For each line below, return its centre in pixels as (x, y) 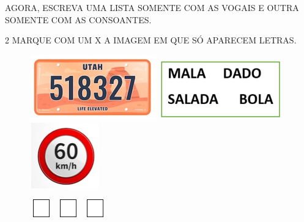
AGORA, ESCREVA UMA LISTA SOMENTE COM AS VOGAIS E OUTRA (152, 7)
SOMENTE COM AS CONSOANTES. (78, 19)
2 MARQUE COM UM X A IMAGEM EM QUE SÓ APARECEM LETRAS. (151, 40)
